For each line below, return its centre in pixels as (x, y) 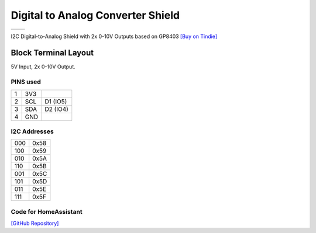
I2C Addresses (32, 131)
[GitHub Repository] (35, 223)
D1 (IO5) (56, 101)
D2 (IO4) (56, 109)
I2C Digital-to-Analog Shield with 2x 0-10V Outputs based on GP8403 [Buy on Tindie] (114, 36)
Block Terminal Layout (52, 53)
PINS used (26, 82)
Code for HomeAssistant (47, 211)
